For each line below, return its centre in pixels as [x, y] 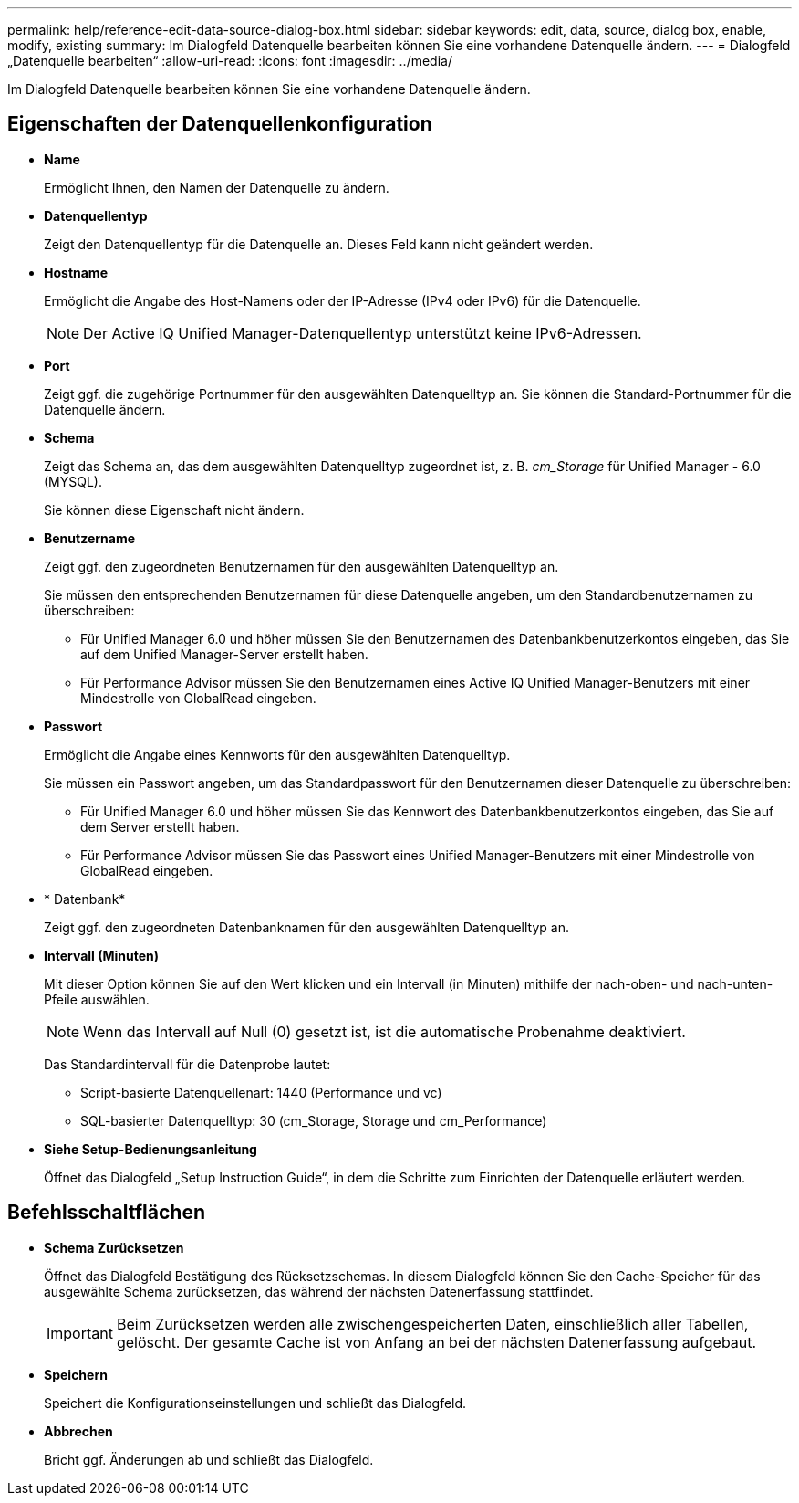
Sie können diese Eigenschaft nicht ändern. [174, 510]
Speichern [76, 1374]
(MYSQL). [73, 481]
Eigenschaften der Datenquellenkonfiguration [220, 124]
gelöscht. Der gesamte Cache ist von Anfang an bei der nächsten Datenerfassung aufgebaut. [436, 1342]
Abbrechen [78, 1431]
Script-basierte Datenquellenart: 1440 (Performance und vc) [261, 1092]
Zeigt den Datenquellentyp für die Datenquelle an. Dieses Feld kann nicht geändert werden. [319, 244]
